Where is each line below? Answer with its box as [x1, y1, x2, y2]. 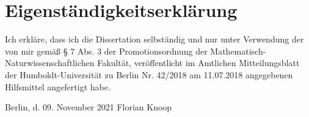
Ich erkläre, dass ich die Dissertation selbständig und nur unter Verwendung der [5, 33, 304, 45]
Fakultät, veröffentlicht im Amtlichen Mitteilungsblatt [97, 56, 300, 69]
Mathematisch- [210, 44, 266, 57]
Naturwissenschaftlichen [5, 56, 95, 69]
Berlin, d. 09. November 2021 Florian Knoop [5, 101, 172, 113]
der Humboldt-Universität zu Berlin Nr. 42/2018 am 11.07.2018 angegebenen [5, 68, 293, 81]
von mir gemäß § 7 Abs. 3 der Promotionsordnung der [5, 44, 208, 57]
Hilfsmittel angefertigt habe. [5, 80, 111, 93]
